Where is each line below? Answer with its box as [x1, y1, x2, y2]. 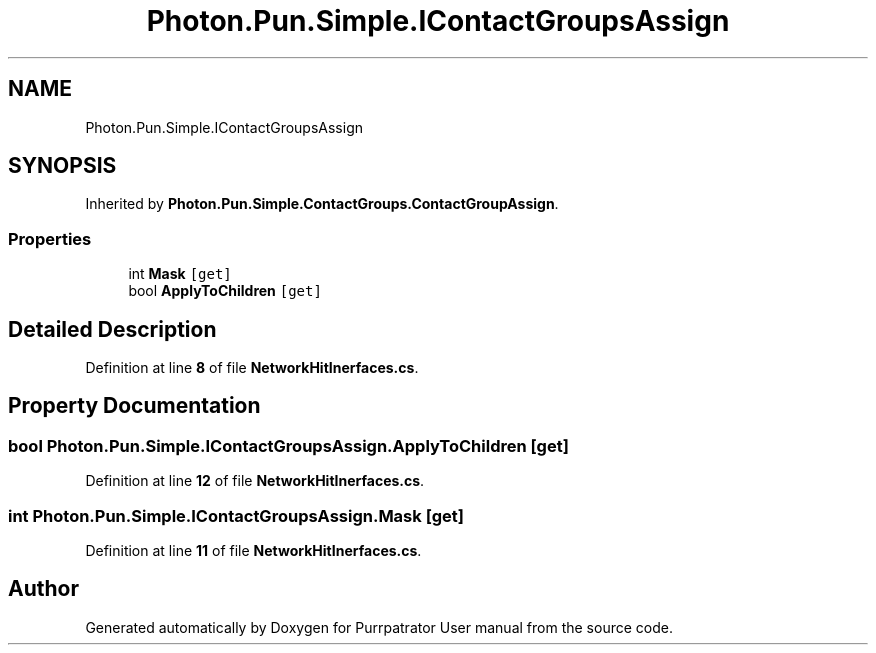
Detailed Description [8, 316, 217, 342]
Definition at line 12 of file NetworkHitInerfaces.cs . [85, 472, 425, 490]
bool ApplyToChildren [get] [128, 282, 322, 300]
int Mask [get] [128, 265, 232, 283]
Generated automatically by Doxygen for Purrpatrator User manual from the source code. [85, 618, 673, 636]
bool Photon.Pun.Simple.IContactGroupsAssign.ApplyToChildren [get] [8, 435, 569, 456]
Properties [8, 228, 92, 249]
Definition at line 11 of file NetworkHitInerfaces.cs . [85, 542, 422, 559]
